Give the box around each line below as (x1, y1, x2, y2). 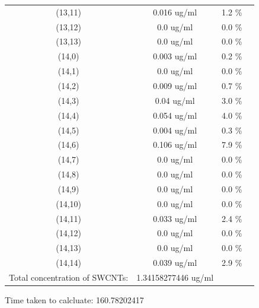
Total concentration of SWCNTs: (9, 271, 129, 283)
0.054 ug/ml (153, 109, 197, 121)
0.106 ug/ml (153, 138, 197, 151)
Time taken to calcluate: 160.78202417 (5, 294, 144, 306)
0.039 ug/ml (153, 256, 197, 269)
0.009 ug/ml (153, 79, 197, 91)
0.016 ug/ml (153, 5, 197, 18)
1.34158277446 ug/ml (136, 271, 214, 283)
